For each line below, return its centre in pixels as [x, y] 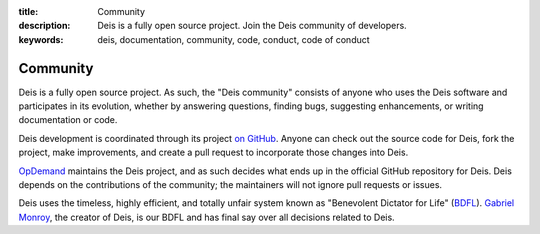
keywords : [41, 39]
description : [44, 26]
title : [28, 11]
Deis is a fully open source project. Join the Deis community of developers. [252, 26]
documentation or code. [68, 120]
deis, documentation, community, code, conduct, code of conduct [233, 39]
